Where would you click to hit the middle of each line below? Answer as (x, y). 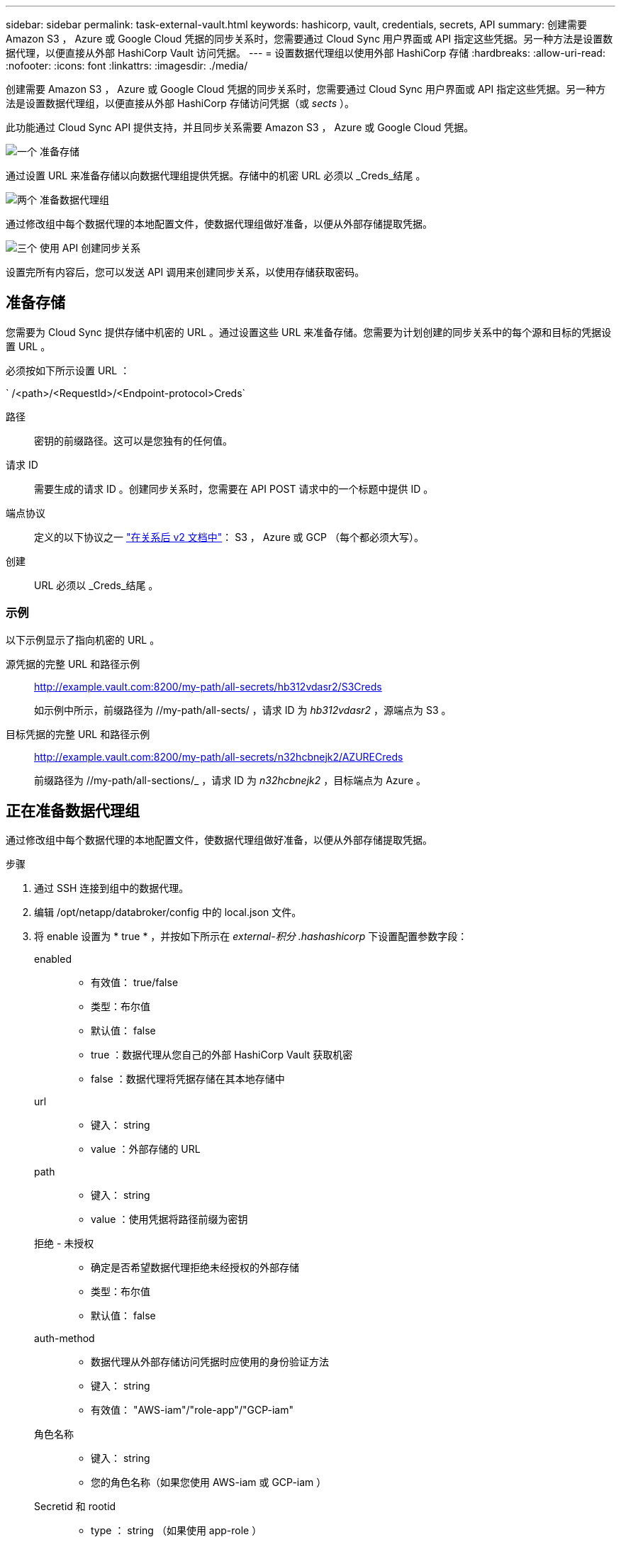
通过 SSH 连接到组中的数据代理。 (112, 888)
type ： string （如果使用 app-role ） (177, 1531)
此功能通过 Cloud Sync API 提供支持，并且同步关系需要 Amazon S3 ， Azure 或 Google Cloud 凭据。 (240, 127)
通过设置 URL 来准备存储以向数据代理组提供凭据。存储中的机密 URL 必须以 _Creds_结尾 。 (216, 175)
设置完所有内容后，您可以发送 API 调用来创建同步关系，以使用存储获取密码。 (185, 272)
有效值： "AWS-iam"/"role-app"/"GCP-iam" (192, 1410)
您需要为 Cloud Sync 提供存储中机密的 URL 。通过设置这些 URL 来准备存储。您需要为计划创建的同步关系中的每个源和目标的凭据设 (309, 332)
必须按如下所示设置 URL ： (68, 370)
